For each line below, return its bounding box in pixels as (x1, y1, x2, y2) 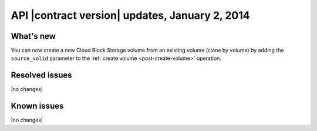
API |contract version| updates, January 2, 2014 (11, 9, 250, 22)
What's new (11, 31, 56, 41)
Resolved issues (11, 70, 73, 80)
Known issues (11, 101, 64, 111)
